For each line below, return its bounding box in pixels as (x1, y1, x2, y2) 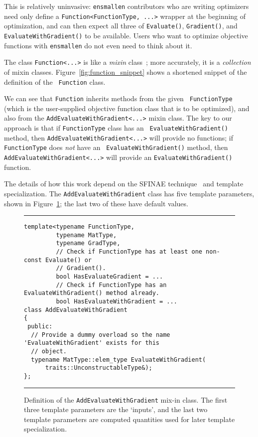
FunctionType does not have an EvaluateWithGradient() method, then (4, 142, 228, 152)
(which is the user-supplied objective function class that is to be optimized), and (4, 103, 250, 113)
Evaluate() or (45, 256, 92, 264)
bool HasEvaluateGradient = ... (56, 273, 163, 281)
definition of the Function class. (4, 76, 106, 87)
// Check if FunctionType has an (56, 281, 167, 289)
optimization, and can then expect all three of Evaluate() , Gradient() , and (4, 20, 238, 31)
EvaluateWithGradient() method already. (24, 290, 160, 297)
